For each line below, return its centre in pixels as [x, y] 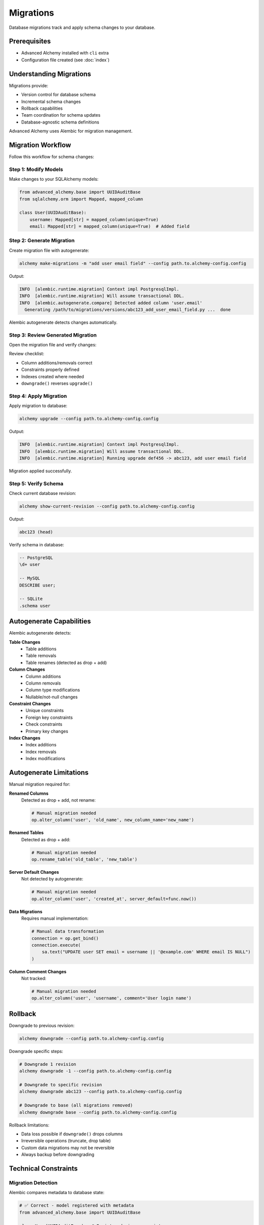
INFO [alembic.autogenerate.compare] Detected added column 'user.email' [111, 303]
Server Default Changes [34, 872]
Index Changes [25, 738]
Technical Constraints [43, 1168]
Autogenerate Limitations [49, 772]
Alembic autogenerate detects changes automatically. [63, 322]
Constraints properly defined [50, 369]
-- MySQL [30, 578]
